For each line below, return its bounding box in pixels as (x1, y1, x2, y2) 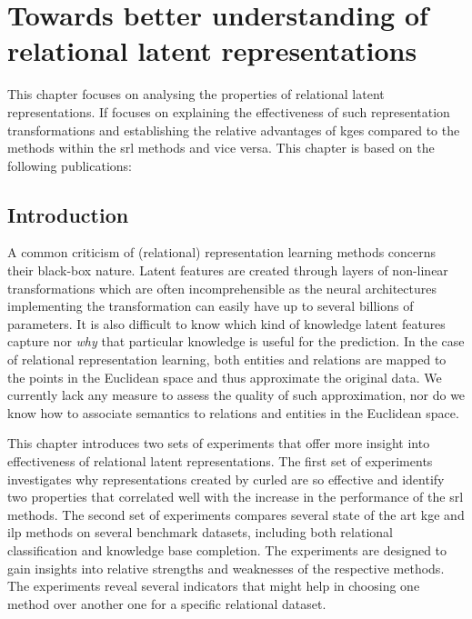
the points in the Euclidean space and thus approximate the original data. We (7, 367, 442, 386)
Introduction (7, 200, 129, 228)
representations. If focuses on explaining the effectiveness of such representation (7, 102, 450, 121)
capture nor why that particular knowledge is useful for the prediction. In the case (7, 332, 465, 351)
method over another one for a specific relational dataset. (7, 594, 326, 613)
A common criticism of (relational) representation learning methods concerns (7, 243, 437, 262)
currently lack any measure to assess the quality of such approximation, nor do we (7, 385, 466, 404)
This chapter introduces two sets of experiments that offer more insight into (7, 434, 430, 453)
